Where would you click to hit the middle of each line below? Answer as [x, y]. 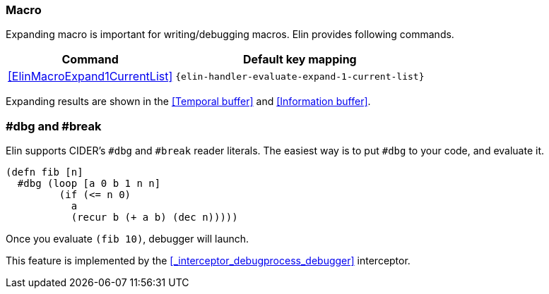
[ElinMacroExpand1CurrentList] [90, 76]
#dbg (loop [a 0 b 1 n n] [89, 184]
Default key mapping [300, 60]
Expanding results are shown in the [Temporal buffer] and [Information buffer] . [188, 102]
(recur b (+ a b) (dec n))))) [154, 218]
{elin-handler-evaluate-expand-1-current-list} [300, 76]
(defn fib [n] [45, 172]
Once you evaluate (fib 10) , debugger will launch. [128, 239]
